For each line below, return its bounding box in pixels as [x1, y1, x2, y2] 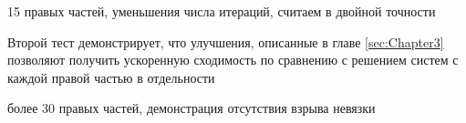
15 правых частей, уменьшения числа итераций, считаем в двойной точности [7, 2, 436, 20]
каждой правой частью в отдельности [7, 67, 215, 87]
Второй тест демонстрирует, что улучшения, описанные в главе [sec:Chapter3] [7, 32, 444, 51]
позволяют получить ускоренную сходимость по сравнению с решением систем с [7, 50, 459, 69]
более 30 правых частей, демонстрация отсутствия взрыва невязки [7, 98, 376, 118]
